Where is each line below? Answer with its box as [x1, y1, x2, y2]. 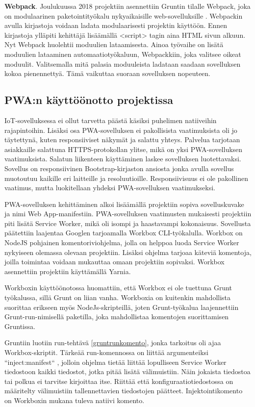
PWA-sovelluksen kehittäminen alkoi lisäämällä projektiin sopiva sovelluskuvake [4, 199, 244, 209]
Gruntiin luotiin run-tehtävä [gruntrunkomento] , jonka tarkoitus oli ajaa [4, 337, 221, 348]
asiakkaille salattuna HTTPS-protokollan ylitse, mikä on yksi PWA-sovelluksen [4, 144, 243, 154]
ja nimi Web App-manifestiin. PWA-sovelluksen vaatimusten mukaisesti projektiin [4, 208, 252, 219]
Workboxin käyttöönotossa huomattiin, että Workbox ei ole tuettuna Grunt [4, 282, 232, 293]
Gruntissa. [4, 321, 35, 331]
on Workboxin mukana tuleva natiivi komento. [4, 395, 145, 405]
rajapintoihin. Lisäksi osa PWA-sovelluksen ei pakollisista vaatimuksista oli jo [4, 125, 237, 135]
